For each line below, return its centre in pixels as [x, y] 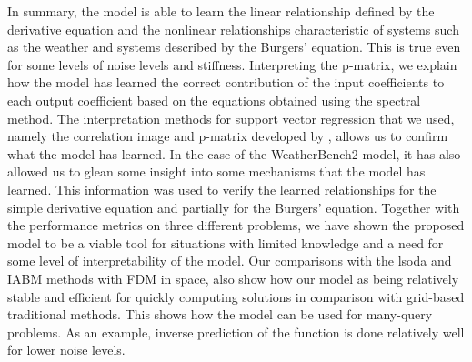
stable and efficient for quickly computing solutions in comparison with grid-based [236, 296]
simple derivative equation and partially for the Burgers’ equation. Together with [234, 207]
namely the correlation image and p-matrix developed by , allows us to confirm [228, 136]
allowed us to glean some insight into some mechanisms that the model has [216, 171]
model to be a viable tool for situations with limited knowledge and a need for [226, 242]
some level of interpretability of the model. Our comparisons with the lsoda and [230, 261]
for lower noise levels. [66, 350]
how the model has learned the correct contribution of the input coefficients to [226, 82]
